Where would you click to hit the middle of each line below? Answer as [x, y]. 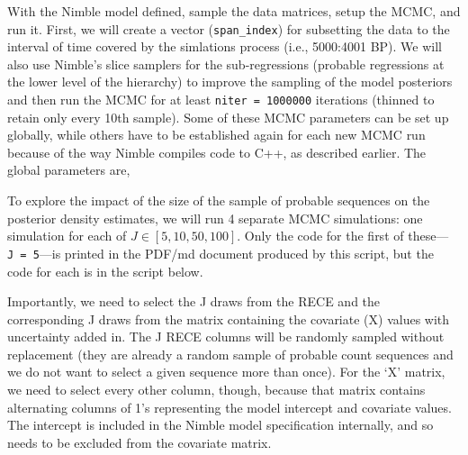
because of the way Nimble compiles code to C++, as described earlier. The [217, 152]
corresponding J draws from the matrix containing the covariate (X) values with [229, 318]
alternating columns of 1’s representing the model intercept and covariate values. [229, 407]
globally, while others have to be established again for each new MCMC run [216, 135]
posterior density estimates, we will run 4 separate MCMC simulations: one [215, 218]
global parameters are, [69, 170]
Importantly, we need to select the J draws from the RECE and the [194, 301]
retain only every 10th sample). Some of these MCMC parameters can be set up [228, 117]
